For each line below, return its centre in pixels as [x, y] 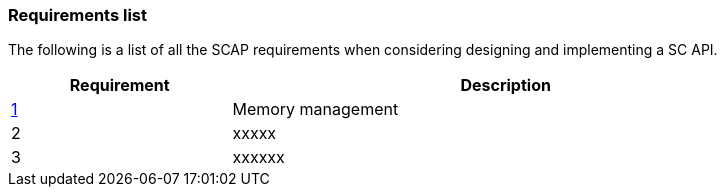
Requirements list [78, 15]
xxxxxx [258, 157]
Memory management [315, 109]
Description [505, 85]
